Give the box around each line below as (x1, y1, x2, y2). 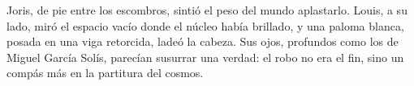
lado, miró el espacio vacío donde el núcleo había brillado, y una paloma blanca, (6, 17, 404, 34)
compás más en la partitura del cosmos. (6, 64, 204, 81)
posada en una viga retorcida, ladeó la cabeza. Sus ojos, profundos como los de (6, 33, 399, 50)
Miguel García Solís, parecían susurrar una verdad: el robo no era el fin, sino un (6, 48, 404, 65)
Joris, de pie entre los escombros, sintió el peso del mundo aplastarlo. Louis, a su (6, 2, 408, 18)
